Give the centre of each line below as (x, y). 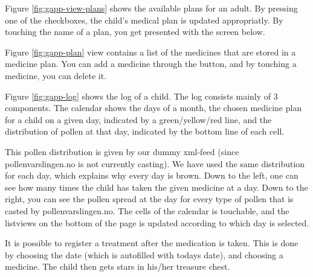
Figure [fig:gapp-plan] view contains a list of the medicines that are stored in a (150, 52)
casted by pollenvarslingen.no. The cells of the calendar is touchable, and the (147, 210)
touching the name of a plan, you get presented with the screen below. (135, 32)
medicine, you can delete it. (56, 75)
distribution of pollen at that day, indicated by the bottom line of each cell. (145, 131)
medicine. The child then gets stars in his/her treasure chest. (118, 266)
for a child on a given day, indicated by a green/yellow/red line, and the (138, 119)
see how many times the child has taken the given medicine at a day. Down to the (156, 187)
